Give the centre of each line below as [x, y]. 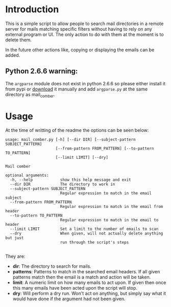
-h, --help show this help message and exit [70, 180]
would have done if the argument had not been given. [69, 299]
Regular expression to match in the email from [112, 207]
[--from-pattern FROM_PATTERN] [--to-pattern [105, 149]
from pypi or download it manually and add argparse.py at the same [77, 89]
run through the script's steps [94, 243]
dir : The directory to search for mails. [52, 266]
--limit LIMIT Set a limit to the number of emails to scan [84, 229]
